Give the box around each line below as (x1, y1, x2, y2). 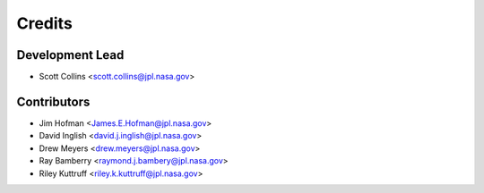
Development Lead (16, 47, 125, 63)
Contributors (16, 94, 91, 109)
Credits (16, 13, 73, 33)
